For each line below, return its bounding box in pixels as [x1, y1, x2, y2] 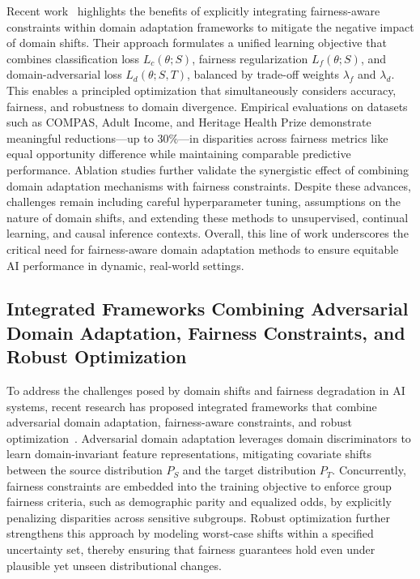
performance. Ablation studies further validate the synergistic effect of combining [6, 161, 409, 178]
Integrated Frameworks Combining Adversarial [6, 296, 409, 321]
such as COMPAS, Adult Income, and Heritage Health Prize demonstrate [6, 114, 371, 131]
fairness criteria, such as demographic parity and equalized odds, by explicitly [6, 493, 392, 510]
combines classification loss [6, 49, 140, 66]
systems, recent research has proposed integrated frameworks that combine [6, 397, 377, 414]
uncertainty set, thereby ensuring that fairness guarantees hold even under [6, 541, 375, 558]
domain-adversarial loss [6, 66, 122, 83]
